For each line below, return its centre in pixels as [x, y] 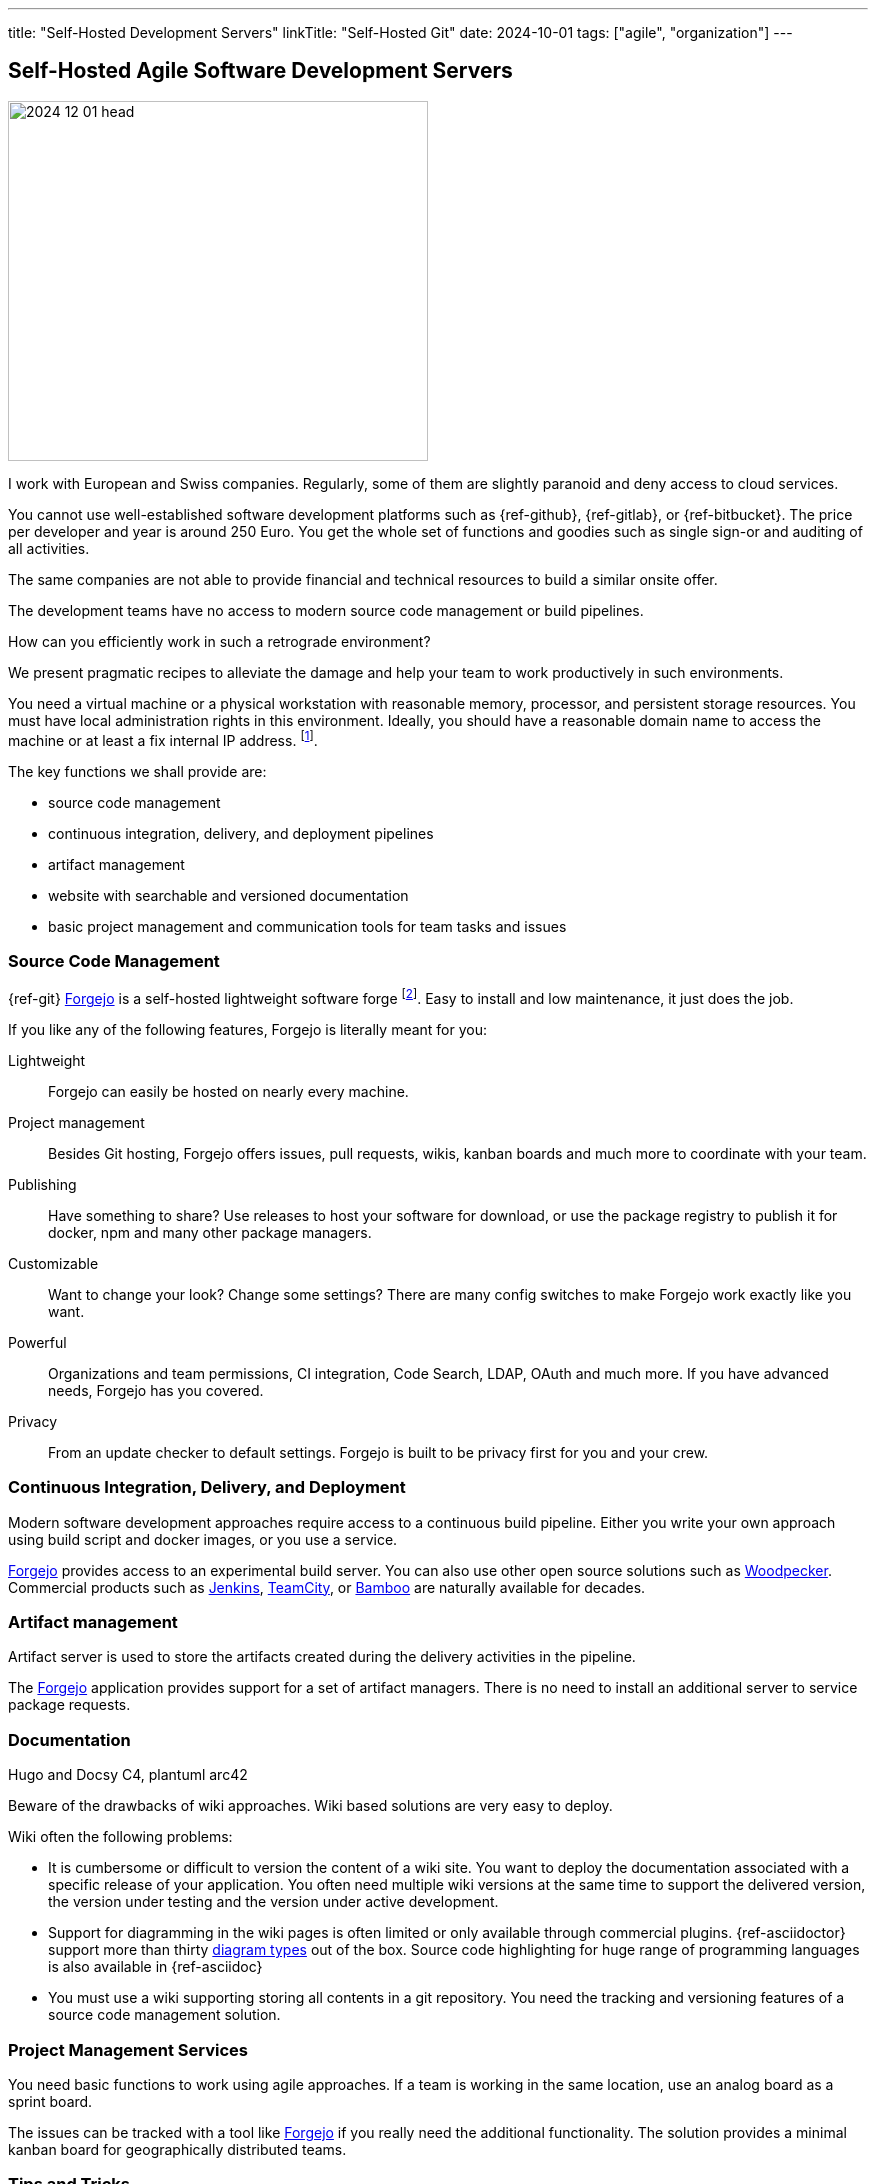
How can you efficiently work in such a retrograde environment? [219, 641]
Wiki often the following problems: [120, 1837]
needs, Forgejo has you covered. [156, 1390]
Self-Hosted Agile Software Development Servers [260, 71]
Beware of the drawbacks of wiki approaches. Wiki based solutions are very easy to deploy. [310, 1806]
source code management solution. [164, 2015]
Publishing [42, 1184]
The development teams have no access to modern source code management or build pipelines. [326, 610]
